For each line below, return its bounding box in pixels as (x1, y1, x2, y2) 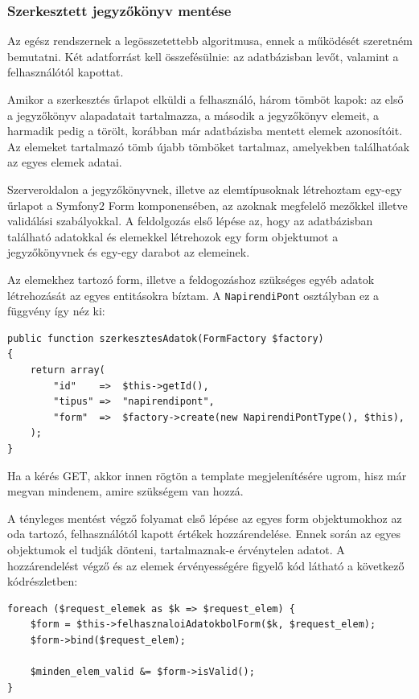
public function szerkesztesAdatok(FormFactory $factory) (7, 332, 324, 344)
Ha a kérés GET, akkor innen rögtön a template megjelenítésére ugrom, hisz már (7, 467, 407, 483)
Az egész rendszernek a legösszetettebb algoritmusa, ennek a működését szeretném (7, 32, 413, 49)
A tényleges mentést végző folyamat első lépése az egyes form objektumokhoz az (7, 509, 402, 526)
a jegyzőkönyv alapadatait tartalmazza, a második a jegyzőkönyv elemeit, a (7, 106, 380, 123)
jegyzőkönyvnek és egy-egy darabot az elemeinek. (7, 244, 250, 261)
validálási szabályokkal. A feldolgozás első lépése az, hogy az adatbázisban (7, 212, 373, 229)
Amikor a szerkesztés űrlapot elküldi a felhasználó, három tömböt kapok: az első (7, 91, 404, 107)
